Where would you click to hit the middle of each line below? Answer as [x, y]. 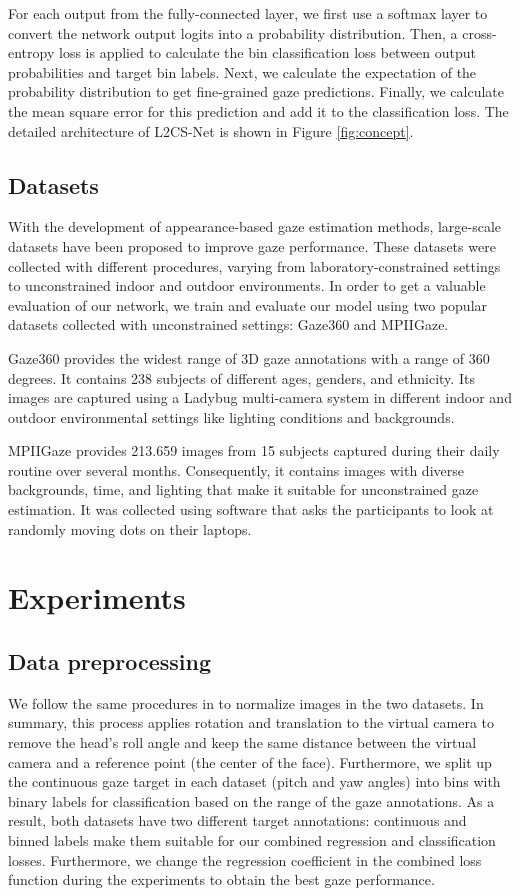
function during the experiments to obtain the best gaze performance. [221, 879]
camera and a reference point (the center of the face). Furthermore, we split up [250, 761]
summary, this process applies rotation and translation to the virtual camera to [251, 722]
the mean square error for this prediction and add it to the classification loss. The [258, 110]
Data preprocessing [110, 661]
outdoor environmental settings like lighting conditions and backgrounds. [231, 416]
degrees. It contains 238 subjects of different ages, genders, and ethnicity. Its [241, 377]
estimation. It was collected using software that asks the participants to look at [251, 509]
